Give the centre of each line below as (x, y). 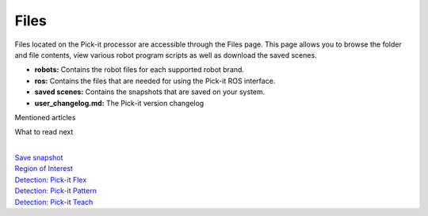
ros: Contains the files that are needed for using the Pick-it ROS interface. (155, 81)
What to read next (44, 132)
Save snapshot (39, 157)
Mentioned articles (45, 117)
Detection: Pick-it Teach (54, 202)
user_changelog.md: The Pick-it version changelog (119, 103)
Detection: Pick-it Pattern (55, 191)
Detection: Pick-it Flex (51, 180)
